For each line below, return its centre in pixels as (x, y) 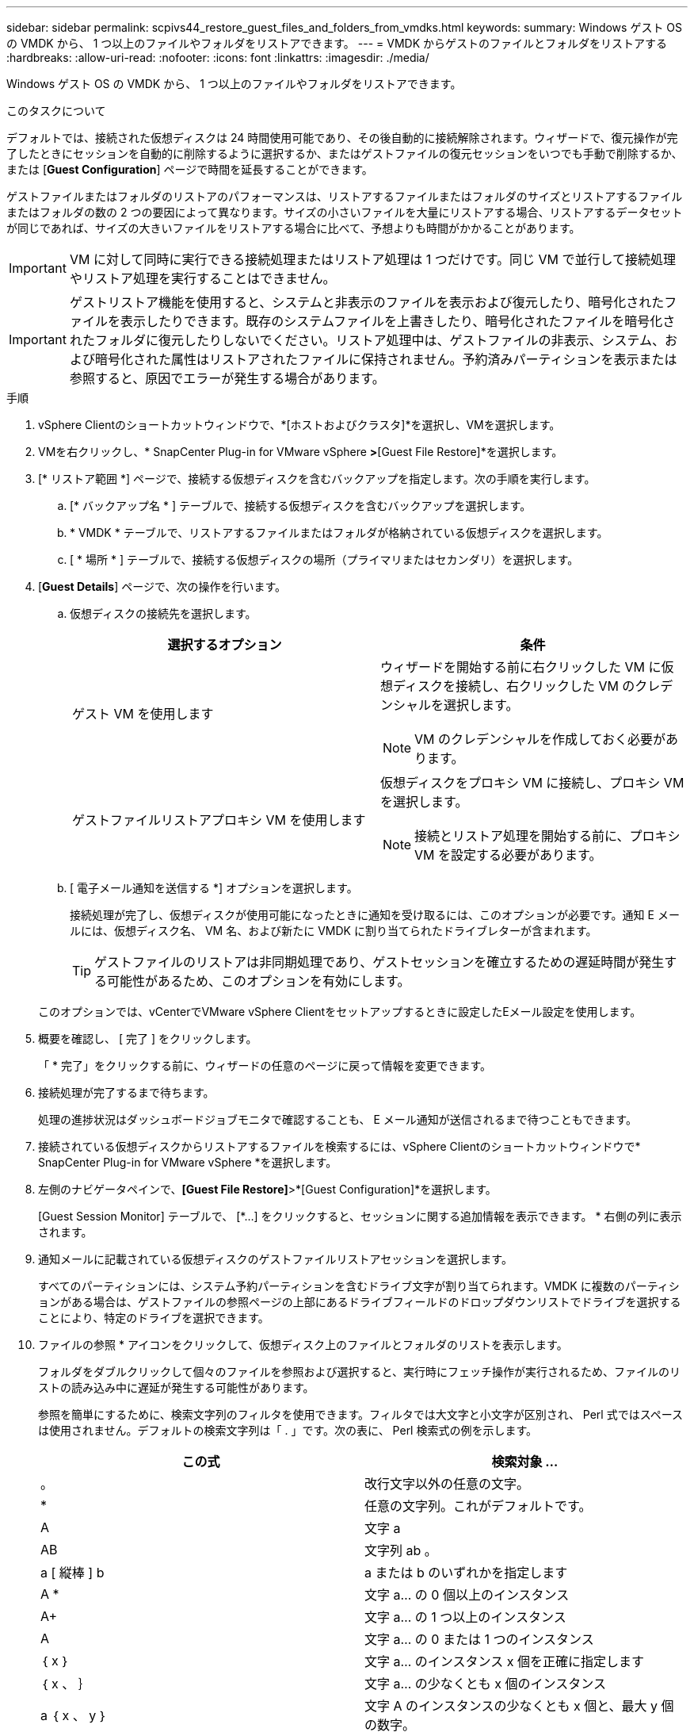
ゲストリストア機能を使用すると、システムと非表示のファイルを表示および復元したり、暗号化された (367, 302)
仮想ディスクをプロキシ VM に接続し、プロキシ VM (532, 783)
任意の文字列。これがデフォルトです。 (478, 1506)
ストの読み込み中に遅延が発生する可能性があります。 (176, 1387)
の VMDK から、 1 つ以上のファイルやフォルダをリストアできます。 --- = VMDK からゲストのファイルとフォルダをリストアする (337, 43)
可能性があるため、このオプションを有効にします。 (259, 981)
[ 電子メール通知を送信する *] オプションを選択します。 (214, 888)
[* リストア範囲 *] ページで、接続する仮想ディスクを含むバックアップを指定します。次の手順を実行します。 (317, 479)
